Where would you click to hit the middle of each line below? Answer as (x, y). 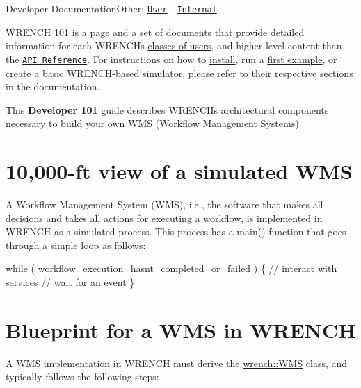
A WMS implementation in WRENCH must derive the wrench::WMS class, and (177, 363)
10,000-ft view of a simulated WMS (179, 171)
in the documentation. (53, 86)
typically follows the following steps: (82, 377)
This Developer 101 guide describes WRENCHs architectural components (167, 109)
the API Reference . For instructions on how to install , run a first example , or (171, 59)
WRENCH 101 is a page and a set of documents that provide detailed (155, 32)
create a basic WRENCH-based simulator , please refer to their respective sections (179, 73)
